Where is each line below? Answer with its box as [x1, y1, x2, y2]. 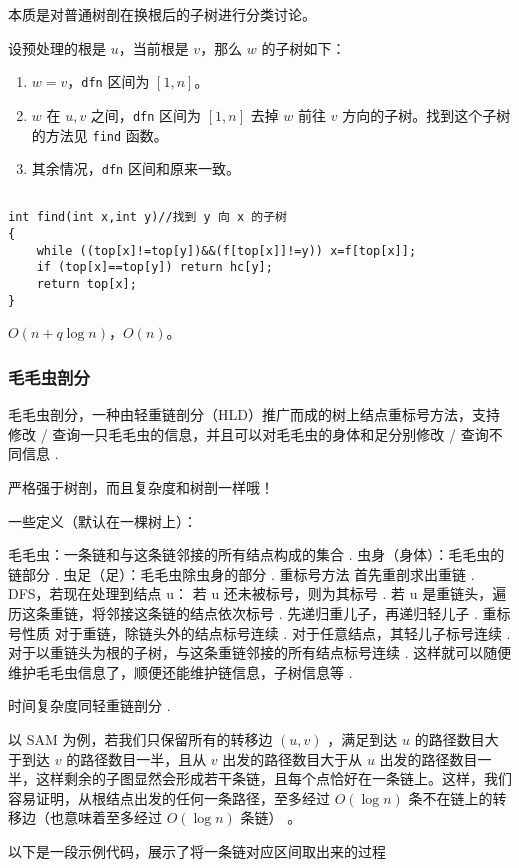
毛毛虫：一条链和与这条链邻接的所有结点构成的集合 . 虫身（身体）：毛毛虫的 [8, 544, 505, 565]
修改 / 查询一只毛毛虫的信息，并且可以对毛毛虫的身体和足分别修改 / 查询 [8, 423, 489, 444]
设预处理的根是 [8, 37, 106, 58]
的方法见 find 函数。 [31, 124, 168, 145]
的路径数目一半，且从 [66, 748, 207, 769]
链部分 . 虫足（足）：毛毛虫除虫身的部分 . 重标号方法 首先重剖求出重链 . [8, 563, 475, 584]
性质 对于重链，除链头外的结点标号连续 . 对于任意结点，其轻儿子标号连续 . [21, 622, 511, 643]
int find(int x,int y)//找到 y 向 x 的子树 [8, 210, 287, 225]
